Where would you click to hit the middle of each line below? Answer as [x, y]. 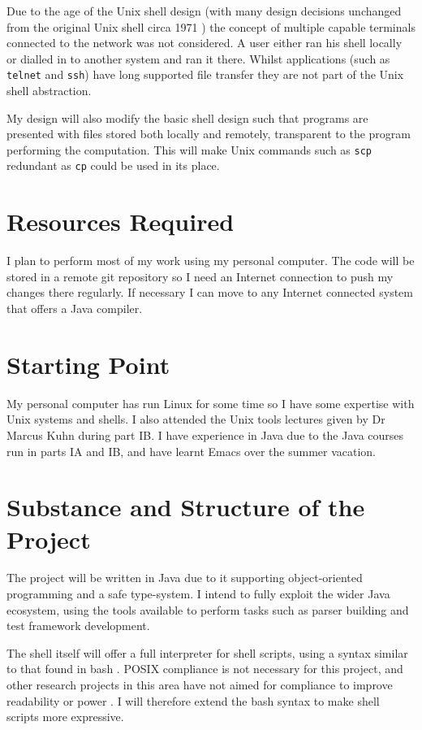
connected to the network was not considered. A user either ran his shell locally [205, 43]
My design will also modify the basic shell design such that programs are [187, 117]
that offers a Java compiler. [75, 309]
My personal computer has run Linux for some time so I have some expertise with [211, 403]
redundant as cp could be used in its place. [113, 165]
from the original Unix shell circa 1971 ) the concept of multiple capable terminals [211, 26]
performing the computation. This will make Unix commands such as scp [189, 149]
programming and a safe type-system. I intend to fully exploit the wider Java [198, 594]
